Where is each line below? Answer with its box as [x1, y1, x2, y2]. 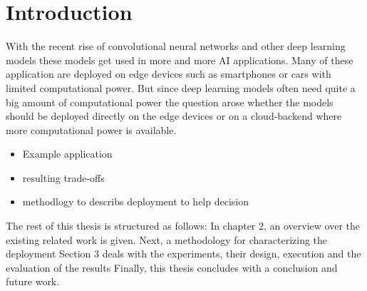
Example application [22, 146, 113, 161]
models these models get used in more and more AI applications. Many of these [6, 52, 353, 67]
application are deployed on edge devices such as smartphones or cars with [6, 66, 331, 81]
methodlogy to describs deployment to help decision [22, 194, 249, 209]
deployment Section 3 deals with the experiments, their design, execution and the [6, 246, 361, 261]
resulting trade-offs [22, 170, 105, 185]
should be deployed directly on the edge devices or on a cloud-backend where [6, 108, 342, 123]
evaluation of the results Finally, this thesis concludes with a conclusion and [6, 260, 338, 275]
